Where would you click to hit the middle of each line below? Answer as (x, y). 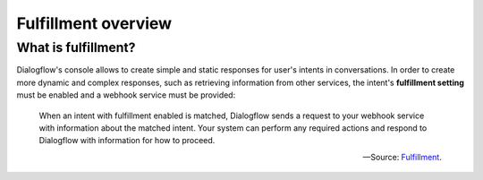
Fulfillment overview (94, 23)
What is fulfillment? (76, 47)
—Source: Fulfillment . (402, 157)
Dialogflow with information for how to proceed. (127, 141)
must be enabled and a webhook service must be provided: (126, 95)
